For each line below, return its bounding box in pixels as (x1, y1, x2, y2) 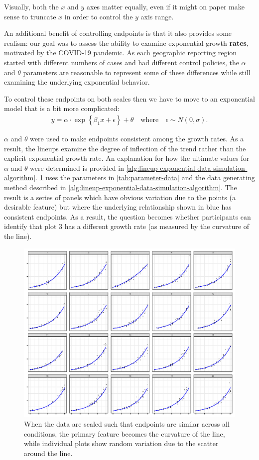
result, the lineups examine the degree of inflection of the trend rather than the (4, 143, 246, 153)
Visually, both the (4, 1, 59, 11)
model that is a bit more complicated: (4, 103, 120, 114)
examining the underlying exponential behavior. (4, 77, 150, 87)
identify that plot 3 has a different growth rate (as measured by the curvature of (4, 221, 250, 231)
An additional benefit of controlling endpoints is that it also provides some (4, 28, 232, 38)
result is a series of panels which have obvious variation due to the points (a (4, 192, 236, 202)
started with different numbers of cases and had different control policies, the (4, 57, 239, 67)
